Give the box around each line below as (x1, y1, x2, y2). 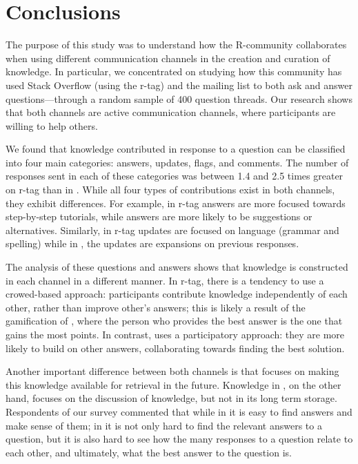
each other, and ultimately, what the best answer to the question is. (6, 445, 292, 459)
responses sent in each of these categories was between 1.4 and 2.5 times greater (6, 168, 344, 183)
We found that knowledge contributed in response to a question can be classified (6, 142, 346, 156)
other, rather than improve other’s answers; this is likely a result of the (6, 300, 306, 314)
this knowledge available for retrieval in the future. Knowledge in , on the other (6, 377, 341, 391)
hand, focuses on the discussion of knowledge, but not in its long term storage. (6, 391, 337, 405)
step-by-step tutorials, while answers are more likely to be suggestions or (6, 209, 312, 224)
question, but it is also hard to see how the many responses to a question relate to (6, 432, 353, 446)
